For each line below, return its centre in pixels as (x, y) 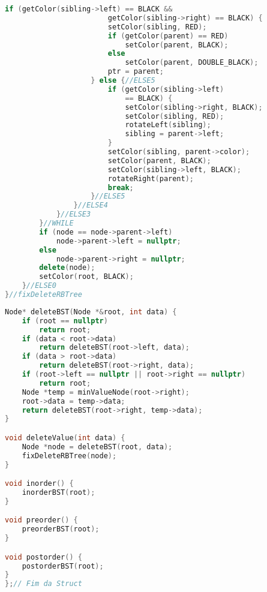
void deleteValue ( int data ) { (65, 438)
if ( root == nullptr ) (65, 321)
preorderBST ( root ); (61, 529)
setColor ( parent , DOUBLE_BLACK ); (192, 63)
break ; (121, 187)
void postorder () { (43, 557)
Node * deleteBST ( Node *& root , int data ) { (91, 312)
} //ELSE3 (73, 214)
